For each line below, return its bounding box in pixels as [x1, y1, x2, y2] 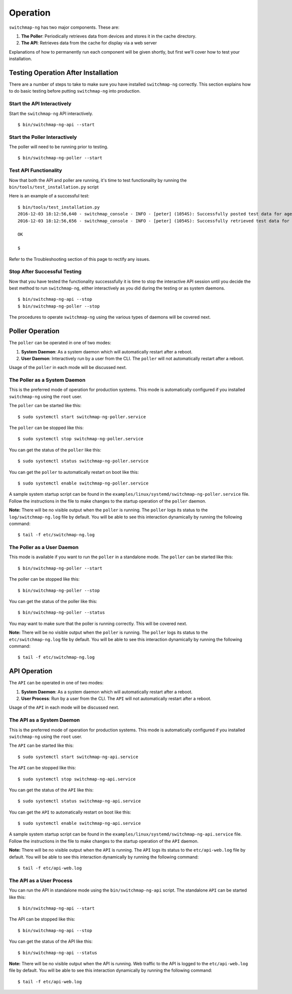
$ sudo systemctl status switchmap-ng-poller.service [18, 458, 148, 464]
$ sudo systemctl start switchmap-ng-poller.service [18, 414, 146, 419]
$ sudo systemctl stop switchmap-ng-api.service [18, 776, 136, 782]
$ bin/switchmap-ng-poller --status [18, 610, 105, 615]
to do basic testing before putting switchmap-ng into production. [9, 88, 141, 94]
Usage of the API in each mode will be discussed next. [9, 704, 119, 710]
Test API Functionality [9, 167, 62, 174]
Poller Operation [9, 327, 60, 335]
